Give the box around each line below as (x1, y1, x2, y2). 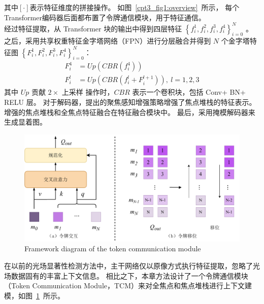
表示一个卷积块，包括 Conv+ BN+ (132, 87, 246, 97)
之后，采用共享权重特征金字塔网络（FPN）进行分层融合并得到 (4, 35, 211, 46)
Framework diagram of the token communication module (24, 243, 201, 254)
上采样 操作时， (61, 87, 114, 97)
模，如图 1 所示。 (4, 290, 64, 300)
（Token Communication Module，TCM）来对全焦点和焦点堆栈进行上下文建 (4, 280, 252, 291)
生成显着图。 (4, 117, 47, 127)
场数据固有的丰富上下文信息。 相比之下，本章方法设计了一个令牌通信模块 (4, 270, 248, 281)
